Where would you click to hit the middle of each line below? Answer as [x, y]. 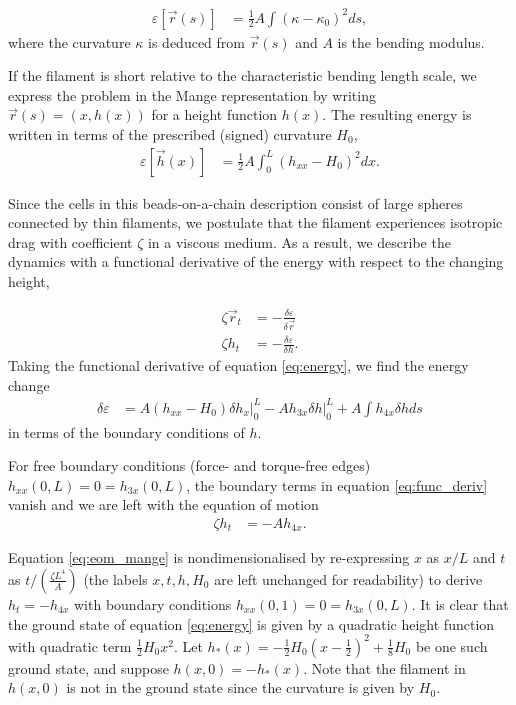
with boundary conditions [153, 603]
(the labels [115, 578]
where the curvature [69, 41]
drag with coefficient [70, 241]
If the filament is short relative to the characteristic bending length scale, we [242, 75]
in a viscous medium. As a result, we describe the [299, 241]
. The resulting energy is [397, 114]
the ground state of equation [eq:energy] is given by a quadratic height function [251, 623]
